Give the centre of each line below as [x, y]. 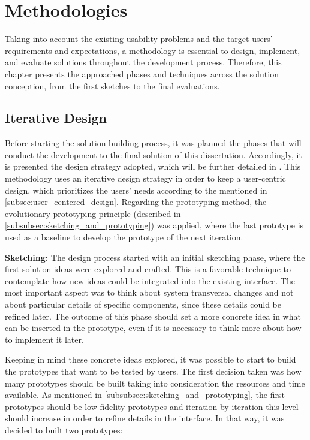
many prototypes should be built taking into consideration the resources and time [155, 383]
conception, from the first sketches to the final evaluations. [112, 85]
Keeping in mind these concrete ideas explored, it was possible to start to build [151, 359]
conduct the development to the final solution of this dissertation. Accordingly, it [154, 154]
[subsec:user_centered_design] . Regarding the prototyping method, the [136, 202]
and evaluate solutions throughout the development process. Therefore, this [143, 62]
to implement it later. [44, 339]
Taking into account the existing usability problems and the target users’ [139, 39]
